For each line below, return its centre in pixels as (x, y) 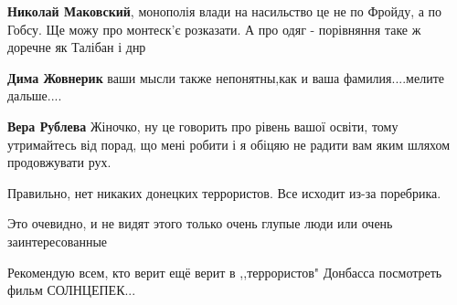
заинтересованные (58, 241)
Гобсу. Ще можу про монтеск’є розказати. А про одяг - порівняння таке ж (214, 29)
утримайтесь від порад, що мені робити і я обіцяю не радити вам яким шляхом (229, 144)
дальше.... (35, 95)
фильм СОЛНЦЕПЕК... (72, 290)
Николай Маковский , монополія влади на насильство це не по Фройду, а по (225, 11)
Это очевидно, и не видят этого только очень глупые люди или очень (200, 223)
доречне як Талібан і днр (77, 47)
